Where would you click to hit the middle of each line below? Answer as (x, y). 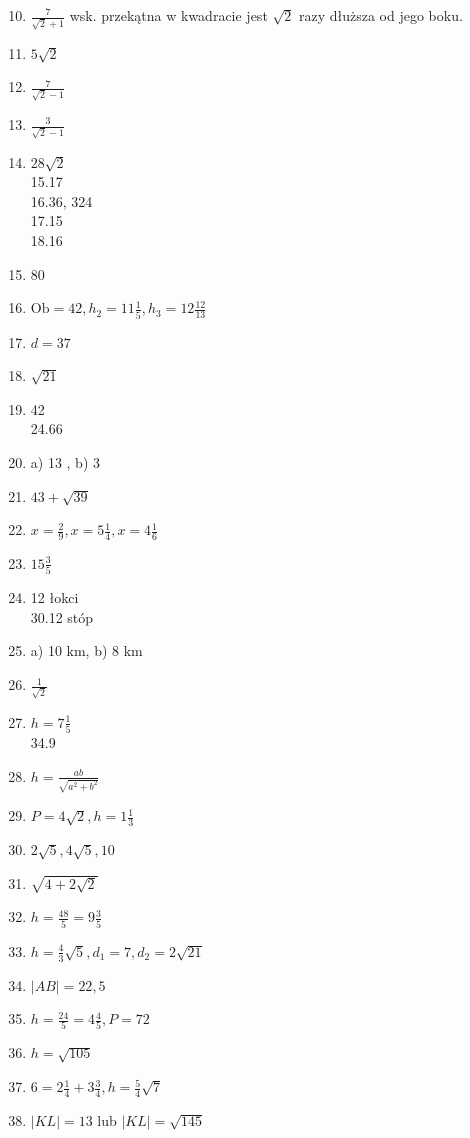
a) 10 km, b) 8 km (86, 650)
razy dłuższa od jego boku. (380, 15)
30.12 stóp (62, 616)
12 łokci (54, 597)
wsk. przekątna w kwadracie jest (168, 15)
